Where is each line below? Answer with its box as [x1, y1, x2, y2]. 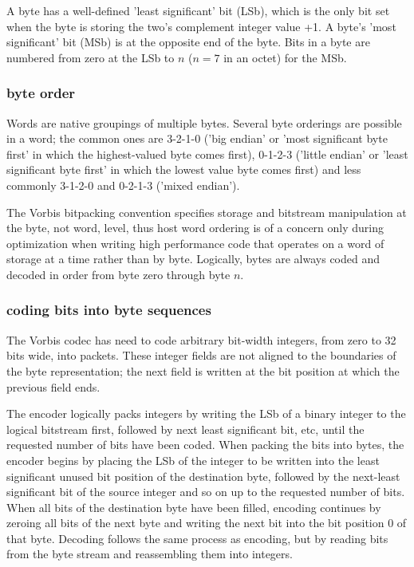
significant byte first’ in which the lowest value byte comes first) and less [6, 161, 361, 178]
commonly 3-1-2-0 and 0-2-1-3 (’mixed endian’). [6, 176, 240, 193]
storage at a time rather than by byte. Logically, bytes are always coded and [6, 250, 380, 267]
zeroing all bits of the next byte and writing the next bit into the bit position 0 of [6, 514, 407, 531]
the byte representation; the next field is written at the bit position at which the [6, 362, 400, 379]
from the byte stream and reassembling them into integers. [6, 545, 293, 562]
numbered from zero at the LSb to [6, 49, 175, 65]
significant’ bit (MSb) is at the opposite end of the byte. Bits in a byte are [6, 33, 370, 50]
